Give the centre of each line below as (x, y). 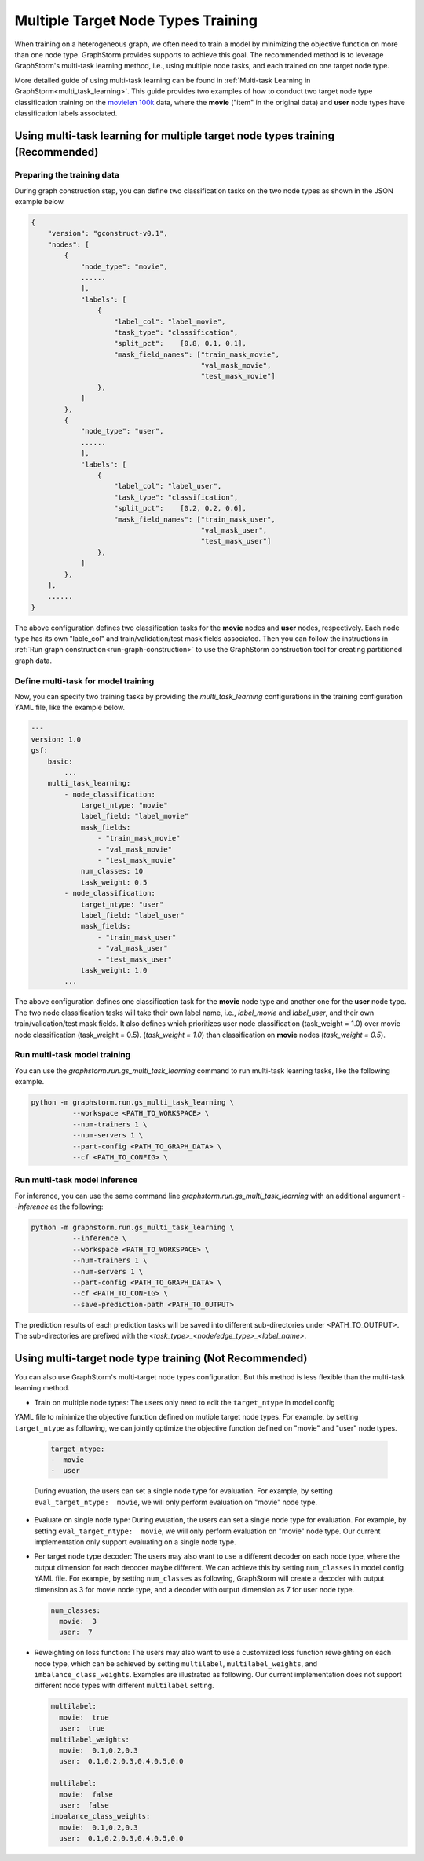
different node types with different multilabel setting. (124, 1686)
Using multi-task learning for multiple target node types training (175, 136)
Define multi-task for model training (84, 681)
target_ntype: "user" (122, 904)
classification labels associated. (66, 113)
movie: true (84, 1717)
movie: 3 (78, 1621)
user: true (82, 1729)
